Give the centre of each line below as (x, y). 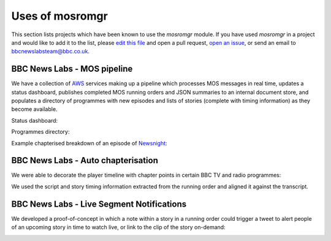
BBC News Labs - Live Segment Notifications (99, 204)
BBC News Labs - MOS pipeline (72, 69)
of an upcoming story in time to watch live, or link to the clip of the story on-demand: (119, 228)
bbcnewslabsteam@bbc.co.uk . (51, 52)
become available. (34, 109)
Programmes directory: (40, 132)
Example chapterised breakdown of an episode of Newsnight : (89, 143)
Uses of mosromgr (60, 16)
